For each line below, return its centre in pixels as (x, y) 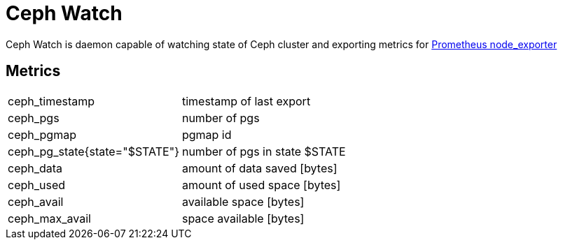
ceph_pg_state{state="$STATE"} (93, 151)
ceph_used (37, 185)
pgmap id (207, 134)
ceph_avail (36, 201)
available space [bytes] (243, 201)
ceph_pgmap (42, 134)
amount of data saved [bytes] (259, 168)
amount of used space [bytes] (261, 185)
